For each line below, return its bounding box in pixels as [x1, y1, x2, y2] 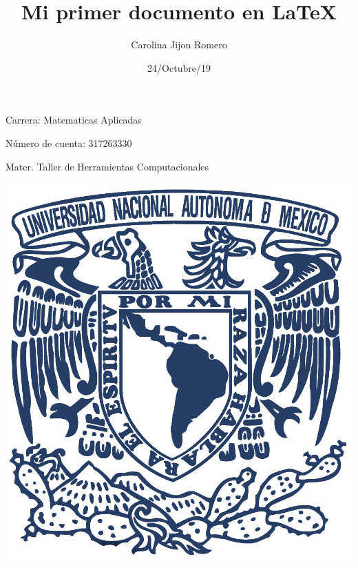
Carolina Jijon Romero [131, 37, 227, 52]
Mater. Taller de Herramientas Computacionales [6, 159, 209, 173]
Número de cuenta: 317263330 [6, 135, 132, 150]
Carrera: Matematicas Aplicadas [6, 112, 142, 127]
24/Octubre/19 [147, 60, 211, 75]
